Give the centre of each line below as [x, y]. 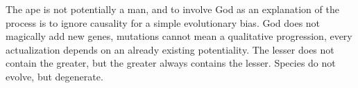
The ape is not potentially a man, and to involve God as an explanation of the [172, 9]
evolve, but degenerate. [54, 76]
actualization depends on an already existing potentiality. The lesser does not [170, 49]
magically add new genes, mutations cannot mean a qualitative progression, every [179, 36]
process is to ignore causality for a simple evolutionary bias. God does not [163, 22]
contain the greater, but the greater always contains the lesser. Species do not [171, 63]
